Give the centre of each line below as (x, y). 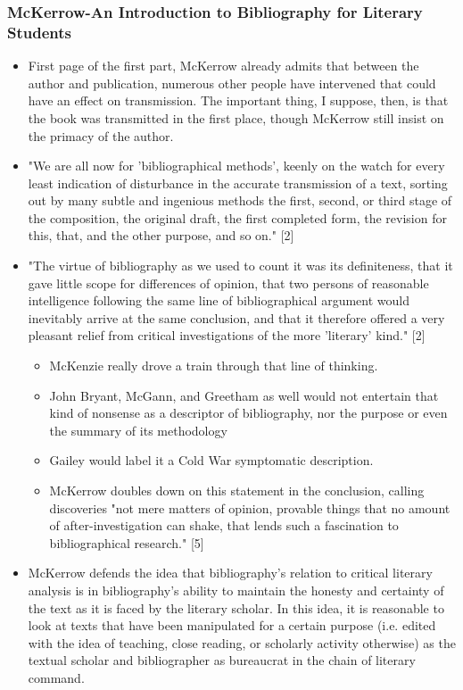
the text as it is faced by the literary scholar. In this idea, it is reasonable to (236, 607)
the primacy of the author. (101, 135)
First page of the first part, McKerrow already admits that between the (223, 66)
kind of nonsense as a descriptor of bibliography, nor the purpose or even (248, 413)
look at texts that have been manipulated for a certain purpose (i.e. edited (232, 625)
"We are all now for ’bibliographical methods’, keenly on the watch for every (236, 166)
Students (39, 32)
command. (56, 677)
